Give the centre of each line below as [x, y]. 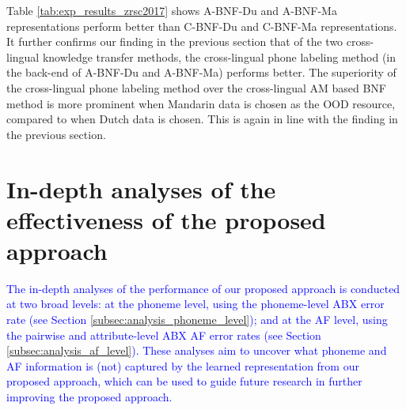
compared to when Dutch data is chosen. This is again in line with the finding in [202, 119]
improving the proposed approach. [89, 397]
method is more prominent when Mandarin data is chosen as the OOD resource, [201, 103]
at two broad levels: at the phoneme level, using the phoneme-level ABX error [195, 304]
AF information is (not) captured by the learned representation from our [183, 365]
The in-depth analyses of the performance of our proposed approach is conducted [203, 288]
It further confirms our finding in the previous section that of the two [175, 41]
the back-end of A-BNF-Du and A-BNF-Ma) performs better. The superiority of [201, 72]
